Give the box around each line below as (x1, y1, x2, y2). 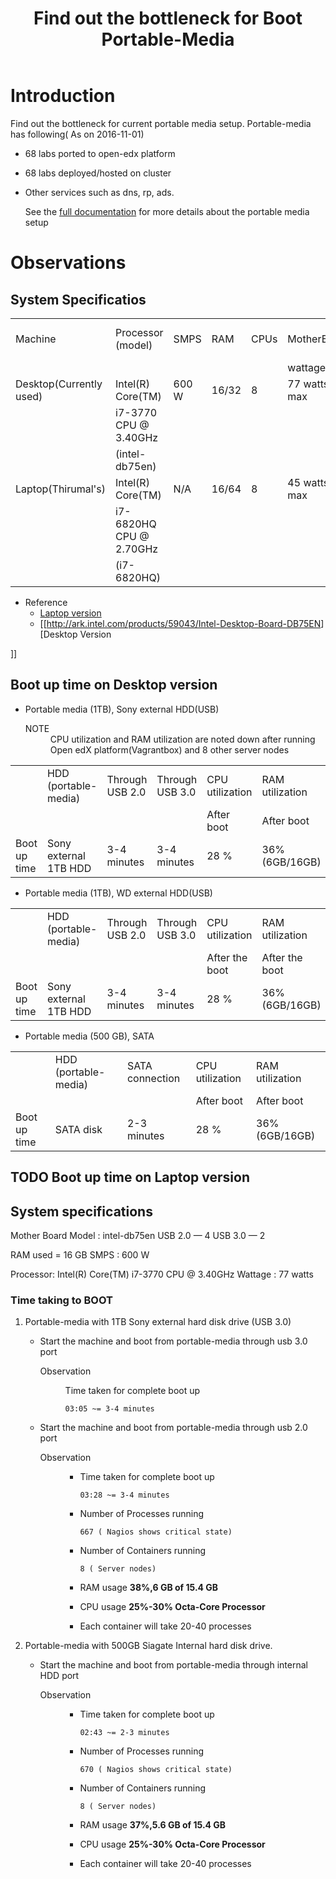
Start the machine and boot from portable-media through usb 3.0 (39, 1335, 308, 1347)
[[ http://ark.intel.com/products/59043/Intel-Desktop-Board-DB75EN (39, 617, 322, 629)
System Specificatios (10, 291, 147, 308)
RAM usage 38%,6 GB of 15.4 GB (79, 1582, 219, 1594)
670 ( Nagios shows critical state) (79, 1765, 233, 1775)
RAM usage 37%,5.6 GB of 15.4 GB (79, 1819, 227, 1831)
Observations (10, 252, 127, 274)
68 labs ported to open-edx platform (24, 147, 176, 159)
